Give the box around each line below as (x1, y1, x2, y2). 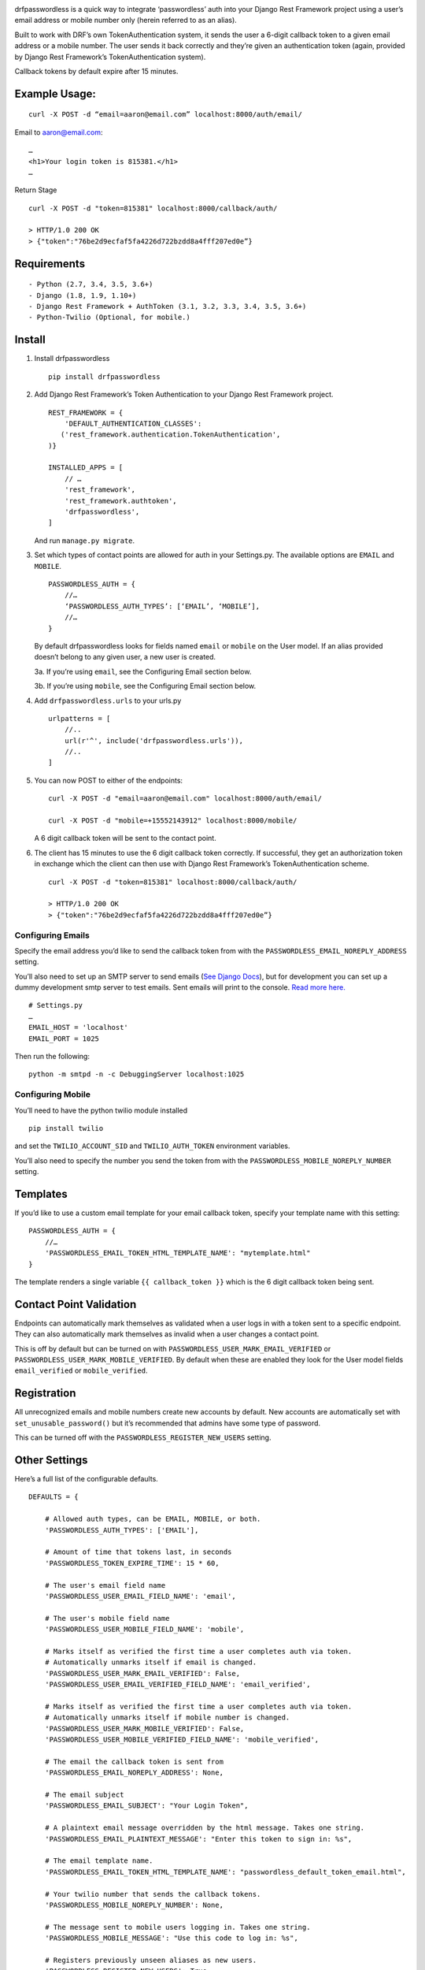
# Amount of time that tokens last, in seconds (44, 1548, 232, 1556)
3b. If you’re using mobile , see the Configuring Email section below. (34, 682, 257, 691)
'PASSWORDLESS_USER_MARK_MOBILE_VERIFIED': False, (44, 1724, 245, 1733)
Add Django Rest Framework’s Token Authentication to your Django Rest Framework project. (34, 390, 334, 400)
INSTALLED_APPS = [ (48, 463, 124, 472)
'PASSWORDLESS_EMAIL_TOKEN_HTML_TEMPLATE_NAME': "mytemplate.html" (44, 1249, 311, 1258)
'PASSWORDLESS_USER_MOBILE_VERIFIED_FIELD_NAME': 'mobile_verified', (44, 1735, 320, 1745)
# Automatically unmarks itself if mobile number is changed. (44, 1713, 290, 1722)
